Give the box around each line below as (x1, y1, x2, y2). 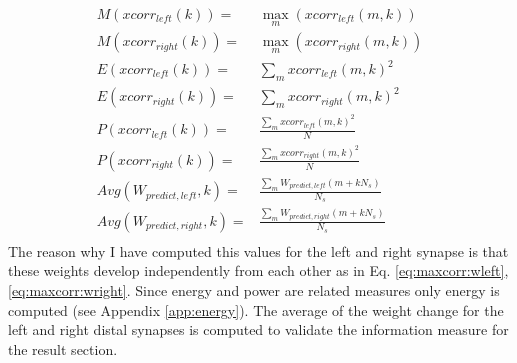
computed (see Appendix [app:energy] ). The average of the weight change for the (8, 299, 504, 320)
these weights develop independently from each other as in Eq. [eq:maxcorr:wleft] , (8, 260, 509, 281)
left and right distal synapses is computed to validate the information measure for (8, 319, 509, 340)
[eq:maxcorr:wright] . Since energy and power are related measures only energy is (8, 280, 500, 301)
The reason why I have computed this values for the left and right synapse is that (8, 240, 509, 261)
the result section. (8, 338, 118, 359)
